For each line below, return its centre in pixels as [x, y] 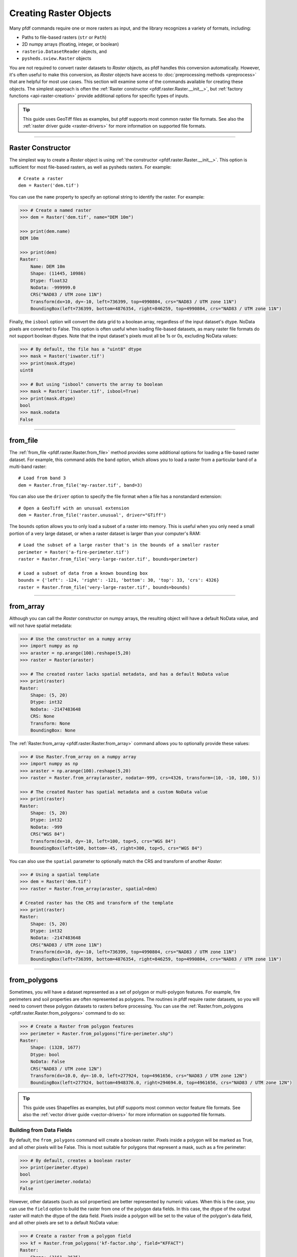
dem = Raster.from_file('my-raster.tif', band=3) [81, 485]
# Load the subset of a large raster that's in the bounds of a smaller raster [119, 545]
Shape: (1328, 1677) [56, 1048]
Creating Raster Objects [60, 13]
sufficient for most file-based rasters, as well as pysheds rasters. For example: [90, 167]
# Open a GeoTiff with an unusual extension [74, 508]
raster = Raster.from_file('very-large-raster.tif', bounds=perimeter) [108, 559]
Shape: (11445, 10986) [58, 274]
